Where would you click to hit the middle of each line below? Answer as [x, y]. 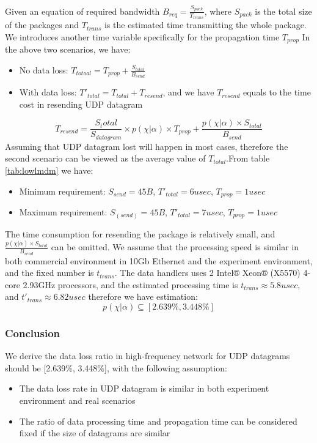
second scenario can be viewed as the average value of [105, 158]
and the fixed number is [49, 273]
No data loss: [44, 69]
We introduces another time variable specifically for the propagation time [142, 36]
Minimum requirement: [62, 191]
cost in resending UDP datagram [81, 104]
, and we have [188, 92]
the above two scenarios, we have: [68, 49]
